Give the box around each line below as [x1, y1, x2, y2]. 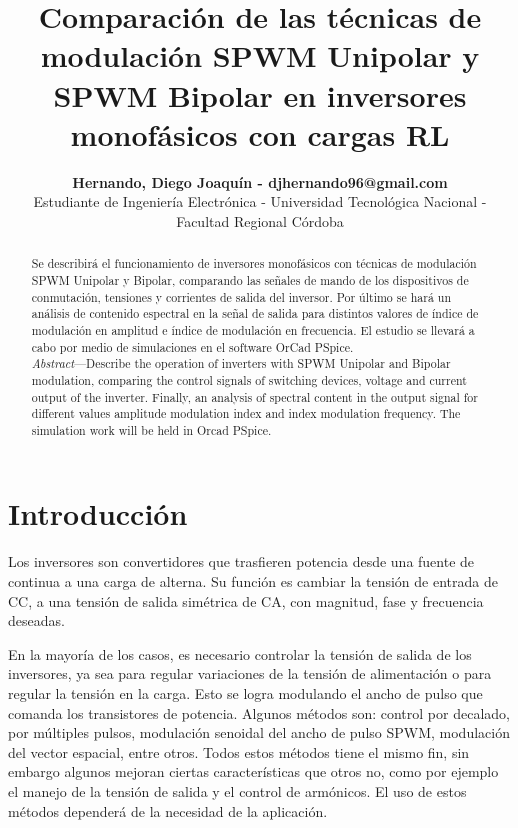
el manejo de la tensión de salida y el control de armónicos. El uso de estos [8, 780, 467, 801]
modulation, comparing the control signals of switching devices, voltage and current [31, 371, 467, 388]
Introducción [8, 493, 188, 534]
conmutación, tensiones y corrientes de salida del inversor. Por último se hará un [31, 288, 452, 305]
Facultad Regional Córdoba [176, 210, 344, 231]
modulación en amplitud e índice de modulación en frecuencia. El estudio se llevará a [31, 321, 475, 338]
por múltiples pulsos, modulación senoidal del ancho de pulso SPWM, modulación [8, 722, 510, 743]
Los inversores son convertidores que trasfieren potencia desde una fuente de [8, 551, 475, 572]
